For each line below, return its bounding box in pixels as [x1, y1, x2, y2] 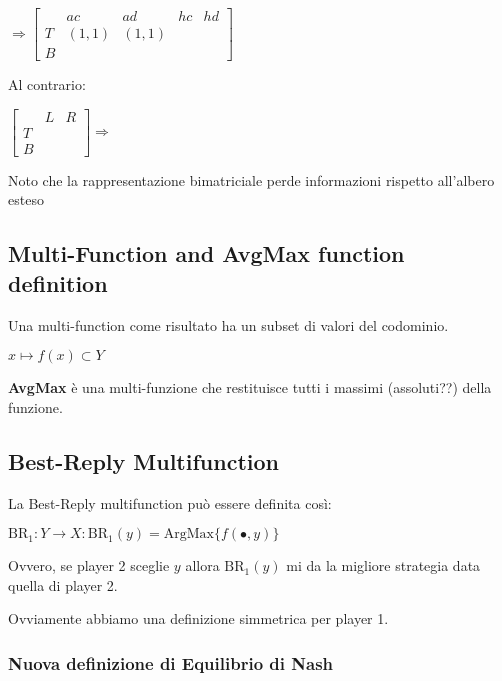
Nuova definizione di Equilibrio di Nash [8, 650, 334, 675]
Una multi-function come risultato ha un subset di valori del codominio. [8, 314, 449, 335]
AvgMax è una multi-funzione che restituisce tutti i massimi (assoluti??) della [8, 377, 492, 398]
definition [8, 267, 108, 298]
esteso [8, 189, 44, 210]
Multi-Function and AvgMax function [8, 238, 405, 269]
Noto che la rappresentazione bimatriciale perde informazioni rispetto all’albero [8, 169, 495, 190]
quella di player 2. [8, 574, 118, 595]
